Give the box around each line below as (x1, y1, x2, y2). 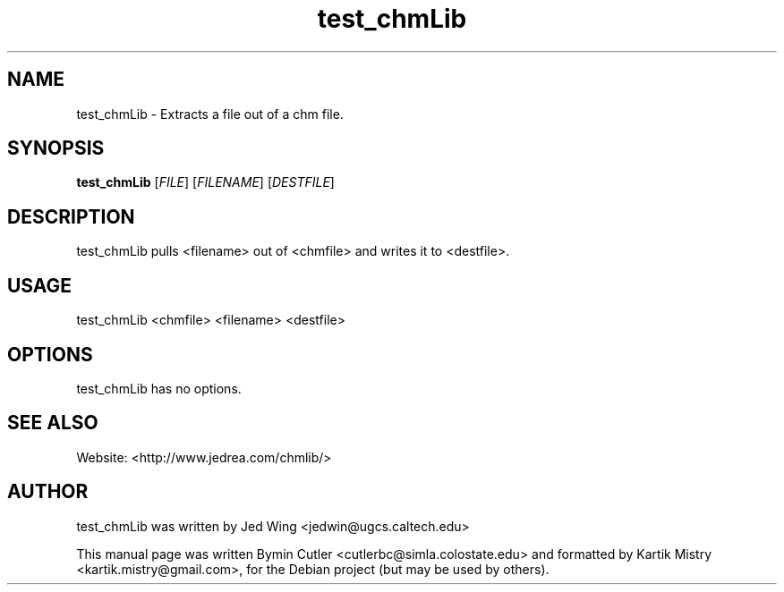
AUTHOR (7, 480, 89, 503)
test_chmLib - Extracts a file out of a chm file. (76, 106, 344, 122)
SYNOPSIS (7, 137, 105, 160)
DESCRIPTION (7, 205, 135, 228)
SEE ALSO (7, 411, 98, 435)
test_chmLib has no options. (76, 380, 242, 396)
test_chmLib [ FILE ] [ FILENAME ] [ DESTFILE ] (76, 174, 335, 190)
